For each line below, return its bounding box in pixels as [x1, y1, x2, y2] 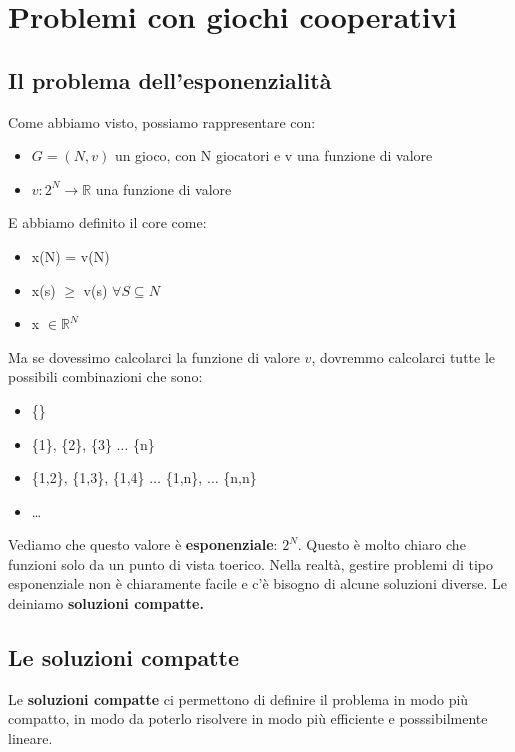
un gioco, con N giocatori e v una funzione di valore [114, 145, 433, 166]
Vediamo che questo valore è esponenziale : [8, 534, 278, 555]
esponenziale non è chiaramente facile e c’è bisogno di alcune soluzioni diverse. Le [8, 573, 508, 594]
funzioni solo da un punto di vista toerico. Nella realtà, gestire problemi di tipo [8, 553, 493, 574]
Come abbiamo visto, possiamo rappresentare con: [8, 111, 316, 132]
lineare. [8, 728, 53, 749]
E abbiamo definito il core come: [8, 212, 207, 233]
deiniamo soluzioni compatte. [8, 593, 204, 614]
